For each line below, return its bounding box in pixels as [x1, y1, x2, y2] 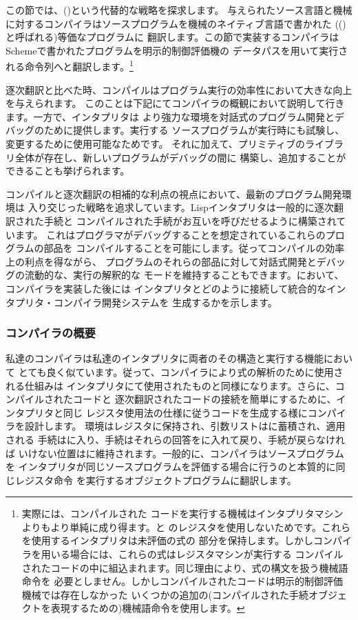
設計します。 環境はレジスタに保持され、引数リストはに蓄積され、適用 [24, 419, 346, 433]
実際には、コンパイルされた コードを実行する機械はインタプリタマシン [21, 506, 344, 521]
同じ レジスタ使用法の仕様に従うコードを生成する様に [63, 405, 308, 419]
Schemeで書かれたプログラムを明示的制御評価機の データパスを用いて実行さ [6, 43, 348, 57]
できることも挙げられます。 [6, 163, 130, 178]
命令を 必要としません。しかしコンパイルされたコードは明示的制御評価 [21, 574, 344, 588]
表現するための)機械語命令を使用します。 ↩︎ [50, 601, 245, 615]
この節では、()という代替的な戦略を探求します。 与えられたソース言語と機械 [6, 3, 352, 17]
